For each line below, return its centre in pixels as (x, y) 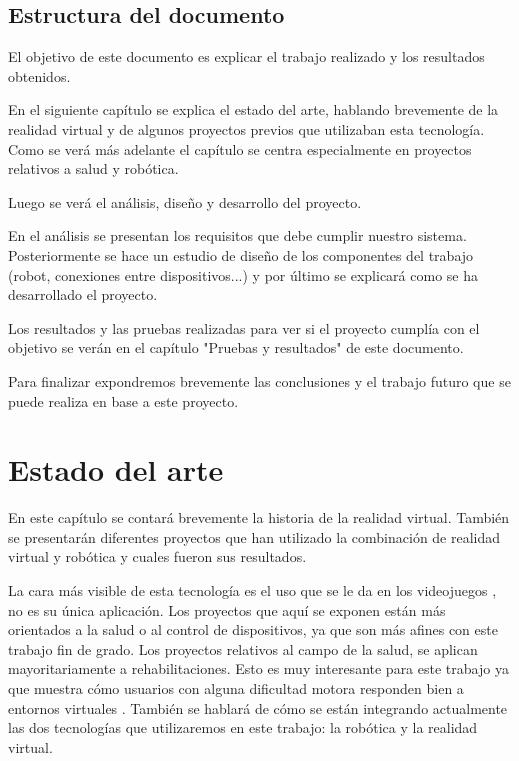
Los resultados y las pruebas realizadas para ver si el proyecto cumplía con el (244, 327)
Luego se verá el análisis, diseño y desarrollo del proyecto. (185, 201)
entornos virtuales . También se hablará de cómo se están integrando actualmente (258, 707)
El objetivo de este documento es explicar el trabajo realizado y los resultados (246, 56)
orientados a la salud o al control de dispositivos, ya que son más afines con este (253, 629)
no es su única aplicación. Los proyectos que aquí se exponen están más (227, 609)
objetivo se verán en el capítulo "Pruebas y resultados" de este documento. (236, 347)
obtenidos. (39, 75)
